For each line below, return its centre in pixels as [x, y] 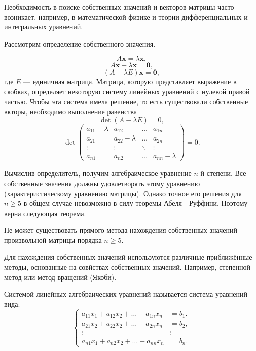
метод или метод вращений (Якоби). [60, 277]
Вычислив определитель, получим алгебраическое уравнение [98, 173]
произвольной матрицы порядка [53, 240]
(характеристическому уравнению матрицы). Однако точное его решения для [123, 193]
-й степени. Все [222, 173]
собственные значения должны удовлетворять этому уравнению [102, 183]
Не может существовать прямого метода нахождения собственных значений [121, 230]
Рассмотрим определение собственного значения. [80, 43]
